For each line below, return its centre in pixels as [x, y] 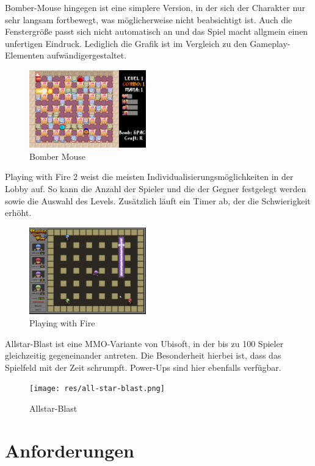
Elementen [25, 55]
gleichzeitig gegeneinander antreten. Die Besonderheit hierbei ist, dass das [143, 355]
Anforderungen [70, 450]
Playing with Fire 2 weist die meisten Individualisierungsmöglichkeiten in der [149, 177]
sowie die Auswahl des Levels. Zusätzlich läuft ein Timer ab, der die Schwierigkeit [158, 200]
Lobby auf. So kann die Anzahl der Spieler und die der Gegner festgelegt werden [156, 188]
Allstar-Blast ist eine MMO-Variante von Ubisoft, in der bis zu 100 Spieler [144, 343]
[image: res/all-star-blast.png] [97, 389]
